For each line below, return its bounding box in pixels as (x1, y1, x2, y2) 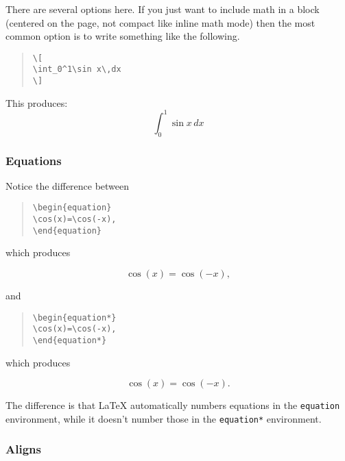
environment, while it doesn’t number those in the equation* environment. (5, 411, 322, 425)
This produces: (5, 95, 68, 110)
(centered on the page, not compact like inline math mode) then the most (5, 15, 316, 29)
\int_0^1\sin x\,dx (32, 64, 121, 75)
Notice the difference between (5, 178, 130, 192)
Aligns (5, 440, 41, 458)
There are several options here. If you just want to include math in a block (5, 2, 320, 16)
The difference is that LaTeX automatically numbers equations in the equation (5, 398, 340, 412)
